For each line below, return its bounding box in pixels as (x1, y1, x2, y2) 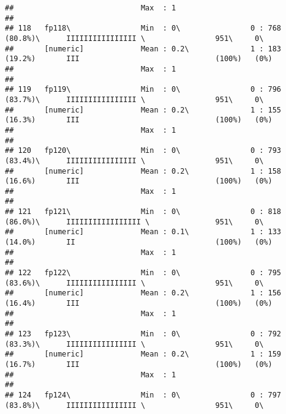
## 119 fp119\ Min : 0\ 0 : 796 (5, 85, 282, 94)
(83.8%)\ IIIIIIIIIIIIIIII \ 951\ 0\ (5, 401, 264, 410)
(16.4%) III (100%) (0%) (5, 299, 273, 308)
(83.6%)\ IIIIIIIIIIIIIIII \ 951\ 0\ (5, 278, 264, 287)
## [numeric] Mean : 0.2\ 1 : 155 (5, 105, 282, 114)
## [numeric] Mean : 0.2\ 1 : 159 (5, 350, 282, 359)
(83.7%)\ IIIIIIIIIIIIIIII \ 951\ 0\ (5, 95, 264, 104)
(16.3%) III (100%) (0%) (5, 116, 273, 125)
